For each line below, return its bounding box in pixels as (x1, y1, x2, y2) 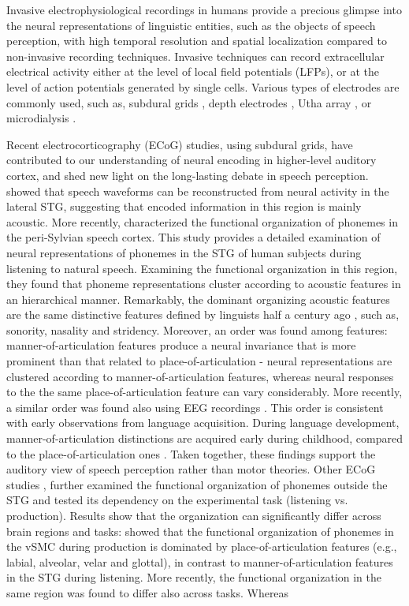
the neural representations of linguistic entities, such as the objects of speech (6, 17, 376, 33)
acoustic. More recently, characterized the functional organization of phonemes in (6, 213, 398, 230)
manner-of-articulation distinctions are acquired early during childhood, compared (6, 430, 403, 447)
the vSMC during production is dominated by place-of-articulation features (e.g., (6, 538, 397, 555)
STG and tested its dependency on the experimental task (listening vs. (6, 492, 348, 508)
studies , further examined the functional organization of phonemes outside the (6, 476, 388, 492)
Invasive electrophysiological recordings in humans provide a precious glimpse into (6, 2, 402, 17)
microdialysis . (6, 110, 76, 126)
